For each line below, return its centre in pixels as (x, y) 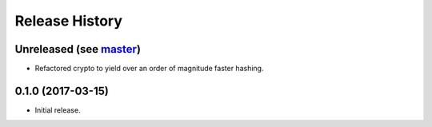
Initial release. (58, 110)
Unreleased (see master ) (78, 49)
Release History (69, 21)
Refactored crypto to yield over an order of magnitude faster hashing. (149, 69)
